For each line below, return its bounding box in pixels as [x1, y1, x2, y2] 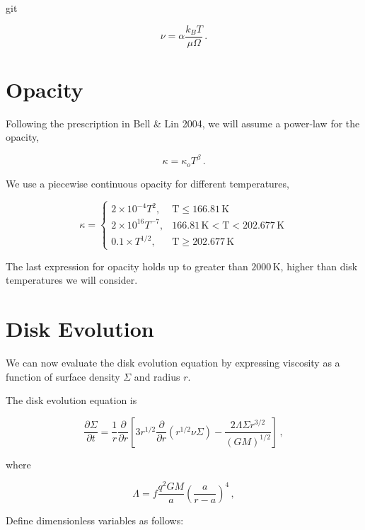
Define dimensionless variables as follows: [6, 512, 184, 527]
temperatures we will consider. [6, 272, 138, 287]
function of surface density [6, 369, 120, 384]
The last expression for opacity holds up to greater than [6, 258, 248, 273]
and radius [134, 369, 180, 384]
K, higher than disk [272, 258, 358, 273]
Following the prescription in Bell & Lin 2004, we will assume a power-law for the [6, 115, 360, 130]
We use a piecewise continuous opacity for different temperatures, [6, 175, 289, 190]
